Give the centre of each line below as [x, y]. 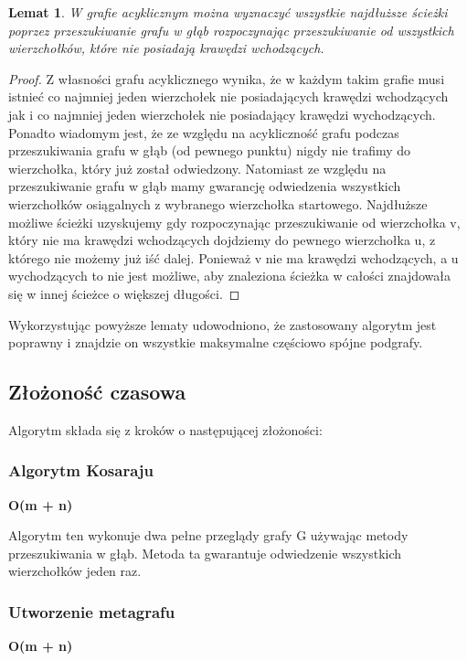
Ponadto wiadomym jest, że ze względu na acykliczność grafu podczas [204, 132]
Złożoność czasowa [97, 392]
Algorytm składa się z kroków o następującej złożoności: [165, 429]
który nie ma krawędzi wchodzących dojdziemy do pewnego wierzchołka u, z [222, 240]
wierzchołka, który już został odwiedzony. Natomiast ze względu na [197, 168]
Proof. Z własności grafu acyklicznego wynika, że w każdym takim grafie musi [227, 78]
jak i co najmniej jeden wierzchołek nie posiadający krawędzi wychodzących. [222, 114]
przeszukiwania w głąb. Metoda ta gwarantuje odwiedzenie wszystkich [205, 553]
